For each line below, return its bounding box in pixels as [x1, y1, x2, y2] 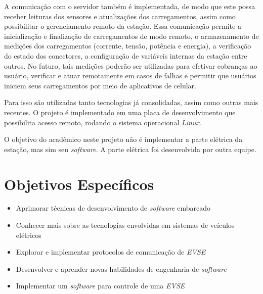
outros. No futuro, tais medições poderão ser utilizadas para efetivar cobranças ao [4, 60, 257, 71]
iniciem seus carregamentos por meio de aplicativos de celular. [4, 80, 196, 90]
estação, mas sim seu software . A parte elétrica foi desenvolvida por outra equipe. [4, 143, 256, 154]
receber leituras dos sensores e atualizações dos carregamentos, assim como [4, 11, 236, 21]
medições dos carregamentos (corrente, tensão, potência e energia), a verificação [4, 40, 251, 51]
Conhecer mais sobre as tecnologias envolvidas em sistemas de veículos [16, 220, 235, 230]
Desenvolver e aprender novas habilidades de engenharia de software [16, 263, 227, 274]
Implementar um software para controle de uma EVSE [16, 280, 185, 291]
